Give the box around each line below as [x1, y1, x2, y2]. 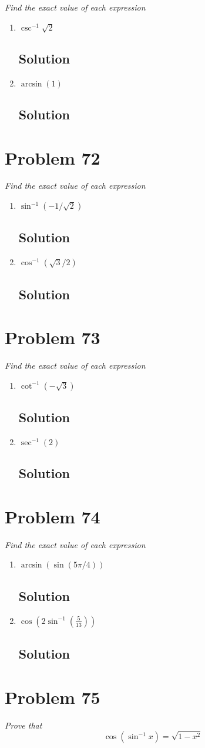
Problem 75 [5, 684, 100, 709]
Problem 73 [5, 325, 100, 349]
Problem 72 [5, 145, 100, 169]
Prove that [5, 719, 42, 731]
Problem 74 [5, 504, 100, 528]
